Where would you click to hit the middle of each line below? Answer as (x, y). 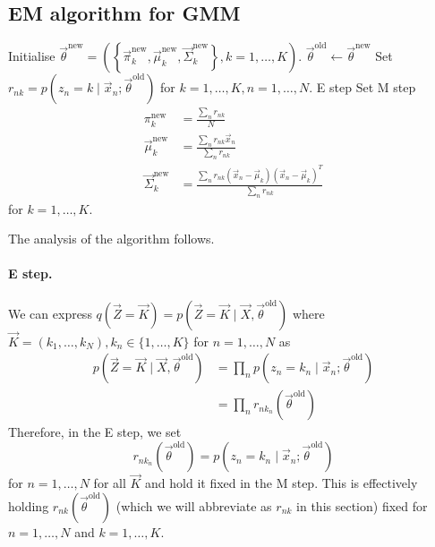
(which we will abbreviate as (194, 505)
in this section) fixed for (362, 505)
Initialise (32, 56)
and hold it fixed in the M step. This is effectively (281, 483)
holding (29, 505)
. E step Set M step (362, 87)
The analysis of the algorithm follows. (111, 239)
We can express (50, 313)
